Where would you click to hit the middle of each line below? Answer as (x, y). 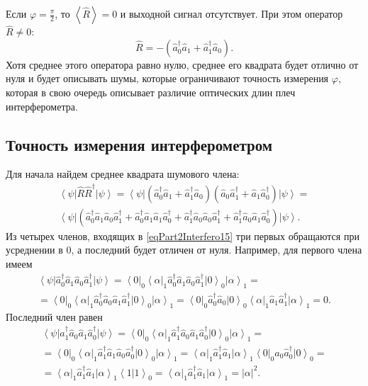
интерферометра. (42, 106)
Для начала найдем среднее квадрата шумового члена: (123, 174)
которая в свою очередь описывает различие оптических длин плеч (151, 92)
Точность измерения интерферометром (139, 144)
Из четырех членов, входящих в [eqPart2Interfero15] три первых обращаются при (183, 235)
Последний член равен (54, 316)
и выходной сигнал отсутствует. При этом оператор (232, 13)
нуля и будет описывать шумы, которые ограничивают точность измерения (167, 78)
